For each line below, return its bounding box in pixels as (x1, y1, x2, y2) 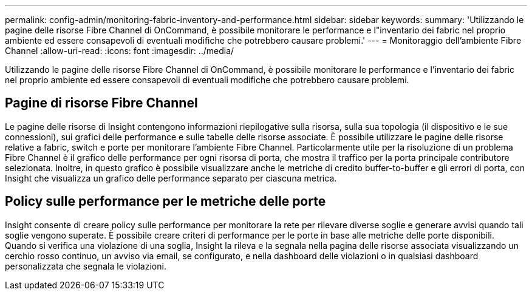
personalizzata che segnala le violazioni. (5, 260, 166, 271)
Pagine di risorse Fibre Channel (5, 95, 198, 111)
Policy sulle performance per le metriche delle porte (5, 194, 326, 209)
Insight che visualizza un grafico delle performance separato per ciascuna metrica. (5, 172, 337, 183)
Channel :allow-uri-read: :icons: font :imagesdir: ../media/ (5, 46, 234, 56)
